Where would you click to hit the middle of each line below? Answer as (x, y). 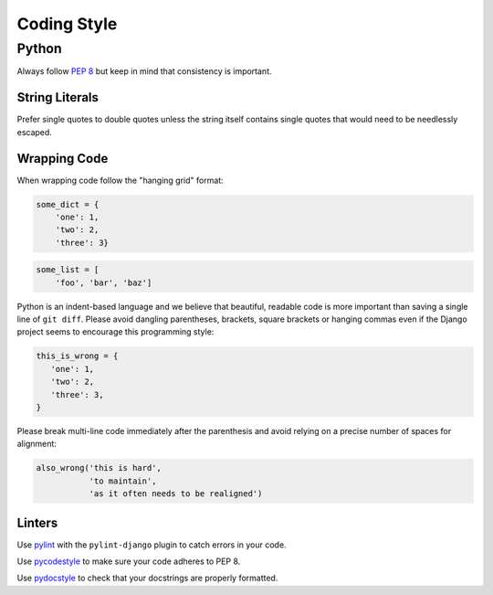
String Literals (58, 97)
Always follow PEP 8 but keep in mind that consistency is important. (144, 71)
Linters (37, 522)
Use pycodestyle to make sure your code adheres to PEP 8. (129, 561)
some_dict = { (68, 204)
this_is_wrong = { (77, 356)
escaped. (34, 132)
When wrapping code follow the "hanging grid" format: (120, 180)
